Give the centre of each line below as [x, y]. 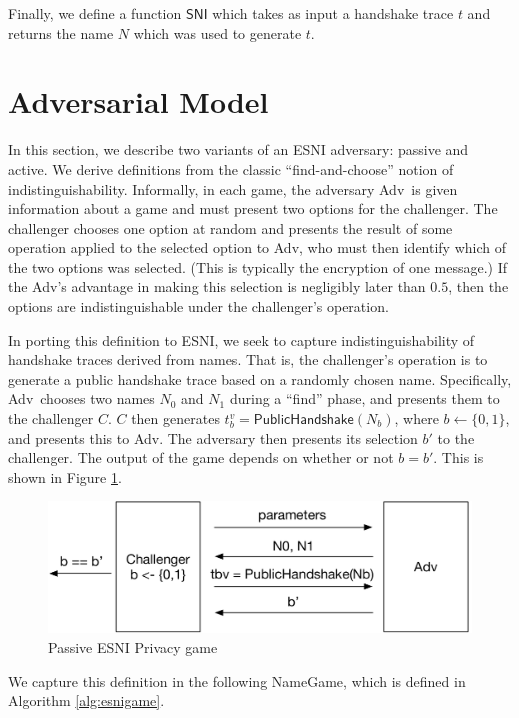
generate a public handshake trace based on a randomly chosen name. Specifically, [260, 378]
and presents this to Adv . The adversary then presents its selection [213, 437]
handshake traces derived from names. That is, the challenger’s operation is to [248, 359]
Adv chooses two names [81, 398]
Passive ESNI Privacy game [133, 647]
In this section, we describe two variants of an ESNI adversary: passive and [238, 149]
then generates [175, 418]
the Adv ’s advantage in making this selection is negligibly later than [217, 286]
